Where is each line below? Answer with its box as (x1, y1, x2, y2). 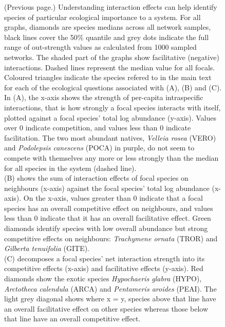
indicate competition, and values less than (25, 122, 158, 133)
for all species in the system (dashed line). (4, 162, 137, 173)
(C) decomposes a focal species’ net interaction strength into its (4, 253, 205, 263)
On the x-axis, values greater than (23, 193, 131, 203)
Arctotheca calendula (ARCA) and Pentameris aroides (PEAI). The (4, 283, 217, 294)
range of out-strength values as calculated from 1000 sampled (4, 42, 197, 52)
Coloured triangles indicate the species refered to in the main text (4, 72, 212, 83)
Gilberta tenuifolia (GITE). (4, 243, 90, 254)
